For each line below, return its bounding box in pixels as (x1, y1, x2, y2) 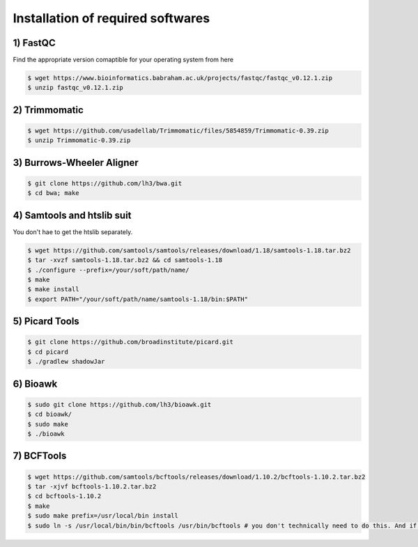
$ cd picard (27, 348, 69, 355)
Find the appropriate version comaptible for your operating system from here (13, 56, 233, 64)
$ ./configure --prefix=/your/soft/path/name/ (27, 265, 189, 274)
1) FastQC (13, 37, 56, 49)
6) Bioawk (13, 378, 58, 390)
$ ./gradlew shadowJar (27, 357, 105, 366)
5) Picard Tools (13, 316, 79, 328)
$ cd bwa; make (27, 189, 79, 197)
